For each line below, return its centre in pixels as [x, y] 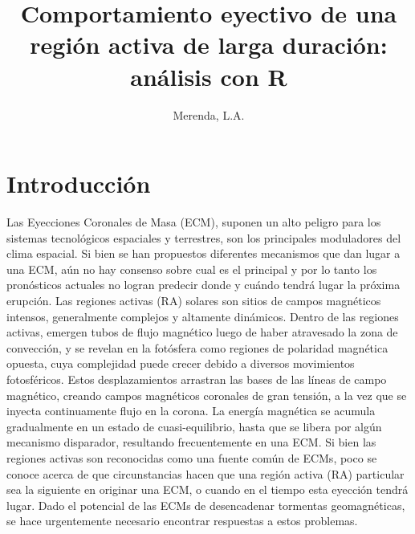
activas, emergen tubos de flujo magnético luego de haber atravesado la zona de [202, 332]
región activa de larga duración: [209, 45]
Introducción [79, 183]
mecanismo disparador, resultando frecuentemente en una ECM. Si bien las [191, 442]
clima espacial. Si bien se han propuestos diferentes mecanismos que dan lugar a [203, 253]
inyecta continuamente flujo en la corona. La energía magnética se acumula [191, 411]
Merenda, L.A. [209, 114]
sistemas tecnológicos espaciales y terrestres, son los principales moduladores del [204, 237]
